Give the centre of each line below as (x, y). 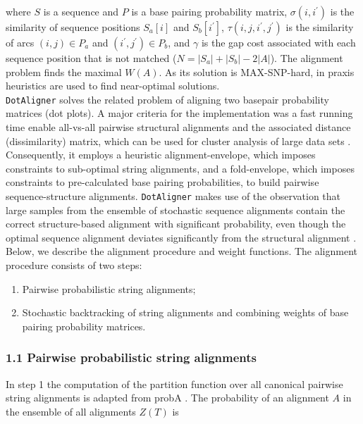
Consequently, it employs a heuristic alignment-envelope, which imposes (161, 155)
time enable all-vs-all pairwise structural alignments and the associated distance (178, 127)
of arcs (20, 42)
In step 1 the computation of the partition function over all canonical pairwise (174, 384)
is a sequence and (81, 11)
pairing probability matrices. (84, 326)
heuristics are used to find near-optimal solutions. (113, 86)
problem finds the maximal (64, 71)
